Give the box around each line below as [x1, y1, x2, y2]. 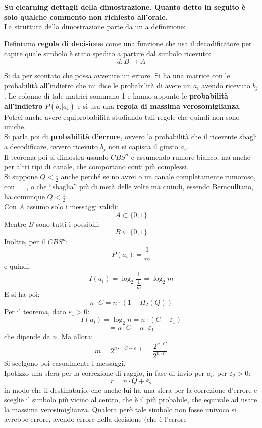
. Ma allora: [57, 331, 93, 342]
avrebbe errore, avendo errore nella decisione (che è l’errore [4, 414, 187, 424]
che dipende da [4, 331, 50, 342]
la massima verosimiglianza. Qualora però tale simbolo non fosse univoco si [4, 404, 236, 414]
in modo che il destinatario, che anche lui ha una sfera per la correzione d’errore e [4, 384, 257, 395]
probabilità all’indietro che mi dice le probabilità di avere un [4, 80, 191, 90]
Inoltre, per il [4, 236, 45, 247]
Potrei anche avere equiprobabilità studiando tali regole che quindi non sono [4, 111, 240, 122]
